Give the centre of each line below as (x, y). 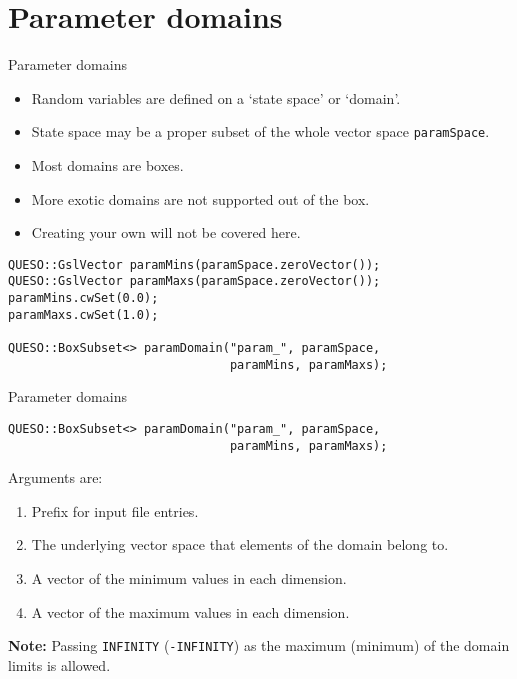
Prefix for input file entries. (115, 510)
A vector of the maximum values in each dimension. (190, 611)
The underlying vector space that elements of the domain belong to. (240, 544)
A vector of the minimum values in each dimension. (189, 578)
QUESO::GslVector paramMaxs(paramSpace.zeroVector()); (194, 281)
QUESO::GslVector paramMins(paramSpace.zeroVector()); (194, 264)
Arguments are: (55, 477)
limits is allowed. (59, 664)
